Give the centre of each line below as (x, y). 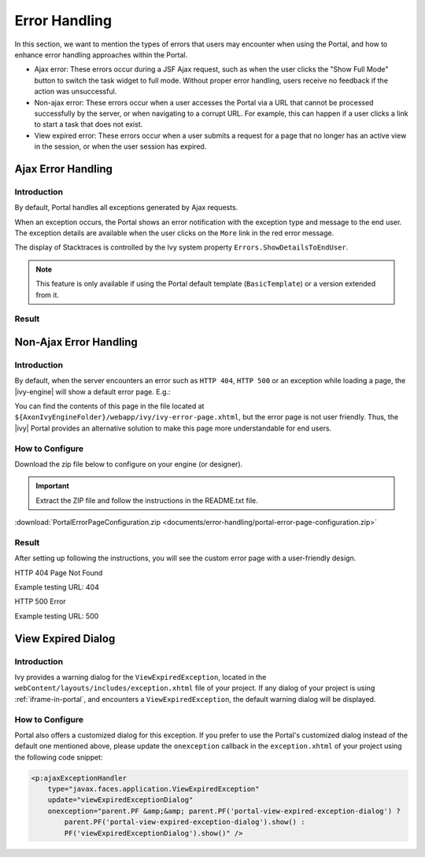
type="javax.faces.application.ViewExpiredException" (153, 789)
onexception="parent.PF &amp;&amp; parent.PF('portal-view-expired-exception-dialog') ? (224, 811)
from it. (47, 294)
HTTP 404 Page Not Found (59, 573)
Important (53, 486)
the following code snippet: (59, 757)
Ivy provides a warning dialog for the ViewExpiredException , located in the (140, 678)
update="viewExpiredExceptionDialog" (120, 800)
